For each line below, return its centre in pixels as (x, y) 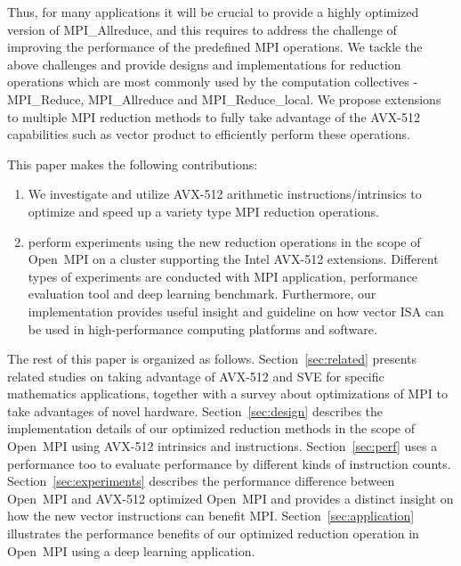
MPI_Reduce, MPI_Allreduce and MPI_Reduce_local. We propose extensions (224, 98)
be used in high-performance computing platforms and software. (202, 328)
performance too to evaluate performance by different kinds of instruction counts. (229, 463)
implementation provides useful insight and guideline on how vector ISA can (236, 311)
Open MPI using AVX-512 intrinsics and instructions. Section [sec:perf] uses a (222, 446)
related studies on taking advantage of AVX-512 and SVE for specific (196, 376)
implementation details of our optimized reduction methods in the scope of (211, 428)
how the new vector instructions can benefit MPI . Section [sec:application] (211, 516)
